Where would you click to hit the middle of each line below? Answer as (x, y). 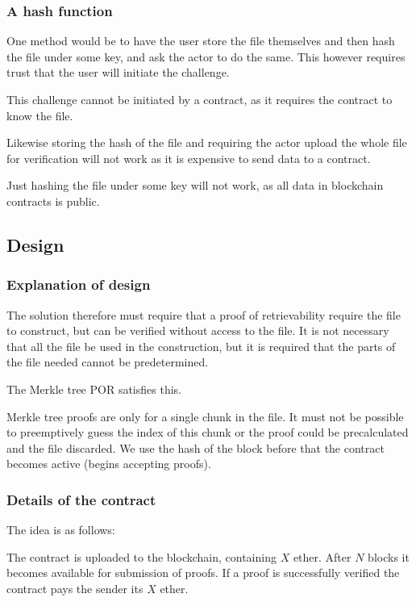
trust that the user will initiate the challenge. (118, 72)
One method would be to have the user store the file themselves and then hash (201, 41)
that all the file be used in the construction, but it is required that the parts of (201, 346)
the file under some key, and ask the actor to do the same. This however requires (206, 56)
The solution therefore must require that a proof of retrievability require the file (204, 314)
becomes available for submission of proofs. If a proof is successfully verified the (203, 573)
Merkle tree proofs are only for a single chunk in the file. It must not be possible (205, 416)
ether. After (322, 556)
